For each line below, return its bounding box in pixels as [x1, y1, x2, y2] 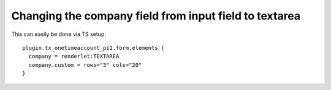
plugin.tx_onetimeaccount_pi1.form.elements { [22, 44, 165, 51]
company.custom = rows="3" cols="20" [28, 61, 142, 68]
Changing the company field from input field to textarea [11, 9, 301, 22]
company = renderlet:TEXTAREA [28, 53, 120, 60]
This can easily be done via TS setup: [11, 30, 107, 38]
